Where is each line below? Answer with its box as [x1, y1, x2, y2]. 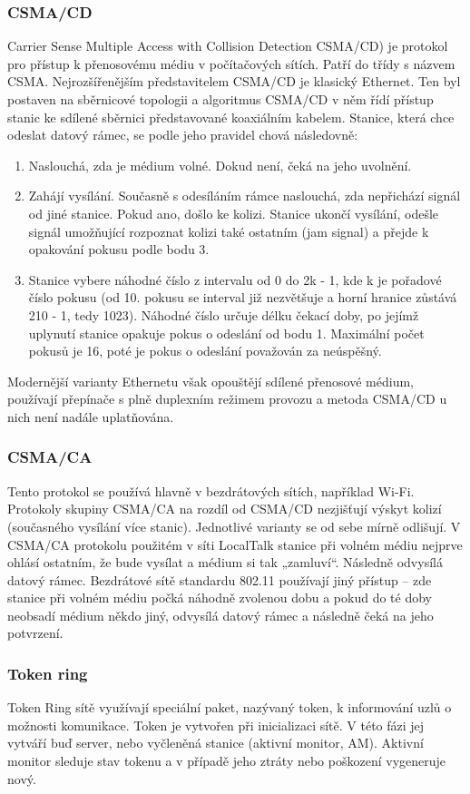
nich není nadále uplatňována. [7, 407, 174, 426]
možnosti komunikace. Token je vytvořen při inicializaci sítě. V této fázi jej [7, 715, 425, 734]
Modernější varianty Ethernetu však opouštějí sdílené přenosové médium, [7, 371, 414, 390]
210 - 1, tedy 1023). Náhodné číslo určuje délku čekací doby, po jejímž [28, 305, 419, 324]
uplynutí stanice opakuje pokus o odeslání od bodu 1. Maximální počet [28, 323, 425, 342]
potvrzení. [7, 623, 64, 642]
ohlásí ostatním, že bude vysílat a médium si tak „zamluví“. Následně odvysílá [7, 553, 443, 572]
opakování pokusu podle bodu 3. [28, 240, 210, 259]
